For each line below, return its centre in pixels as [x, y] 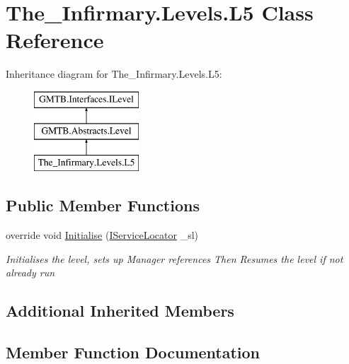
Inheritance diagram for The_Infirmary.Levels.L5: [114, 74]
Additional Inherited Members [120, 311]
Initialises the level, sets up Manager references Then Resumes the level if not [174, 258]
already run [30, 272]
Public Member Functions [103, 205]
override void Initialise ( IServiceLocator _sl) [102, 235]
